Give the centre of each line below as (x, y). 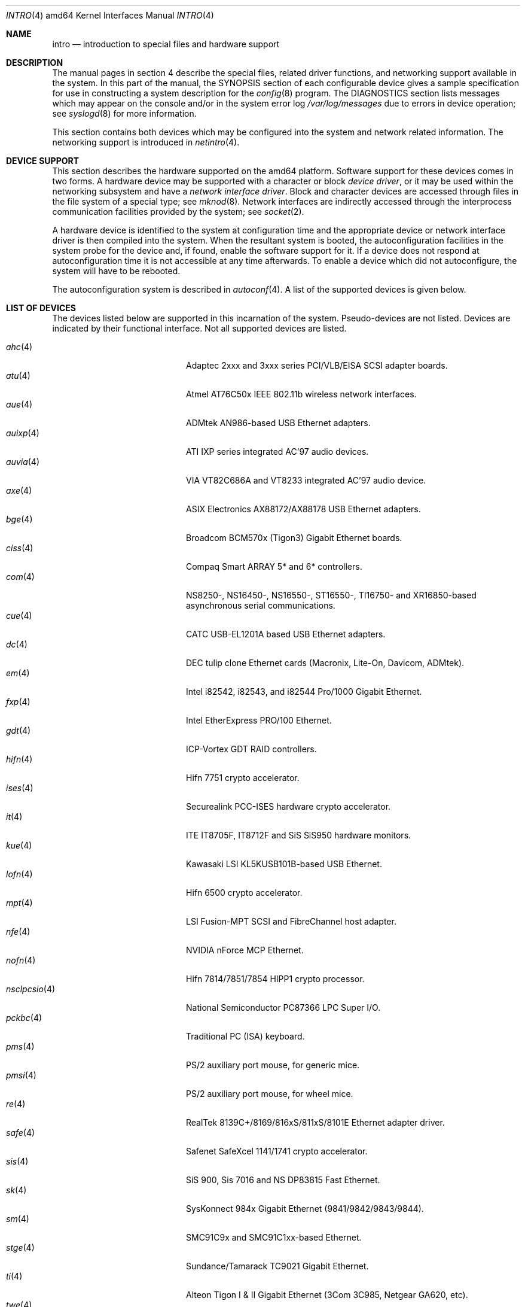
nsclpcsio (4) (31, 989)
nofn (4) (21, 960)
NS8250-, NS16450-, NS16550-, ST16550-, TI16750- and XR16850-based (331, 595)
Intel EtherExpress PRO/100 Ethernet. (259, 720)
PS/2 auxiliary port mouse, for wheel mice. (270, 1094)
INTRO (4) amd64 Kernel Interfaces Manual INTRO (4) (110, 15)
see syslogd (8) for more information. (124, 113)
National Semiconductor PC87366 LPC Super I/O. (283, 1007)
